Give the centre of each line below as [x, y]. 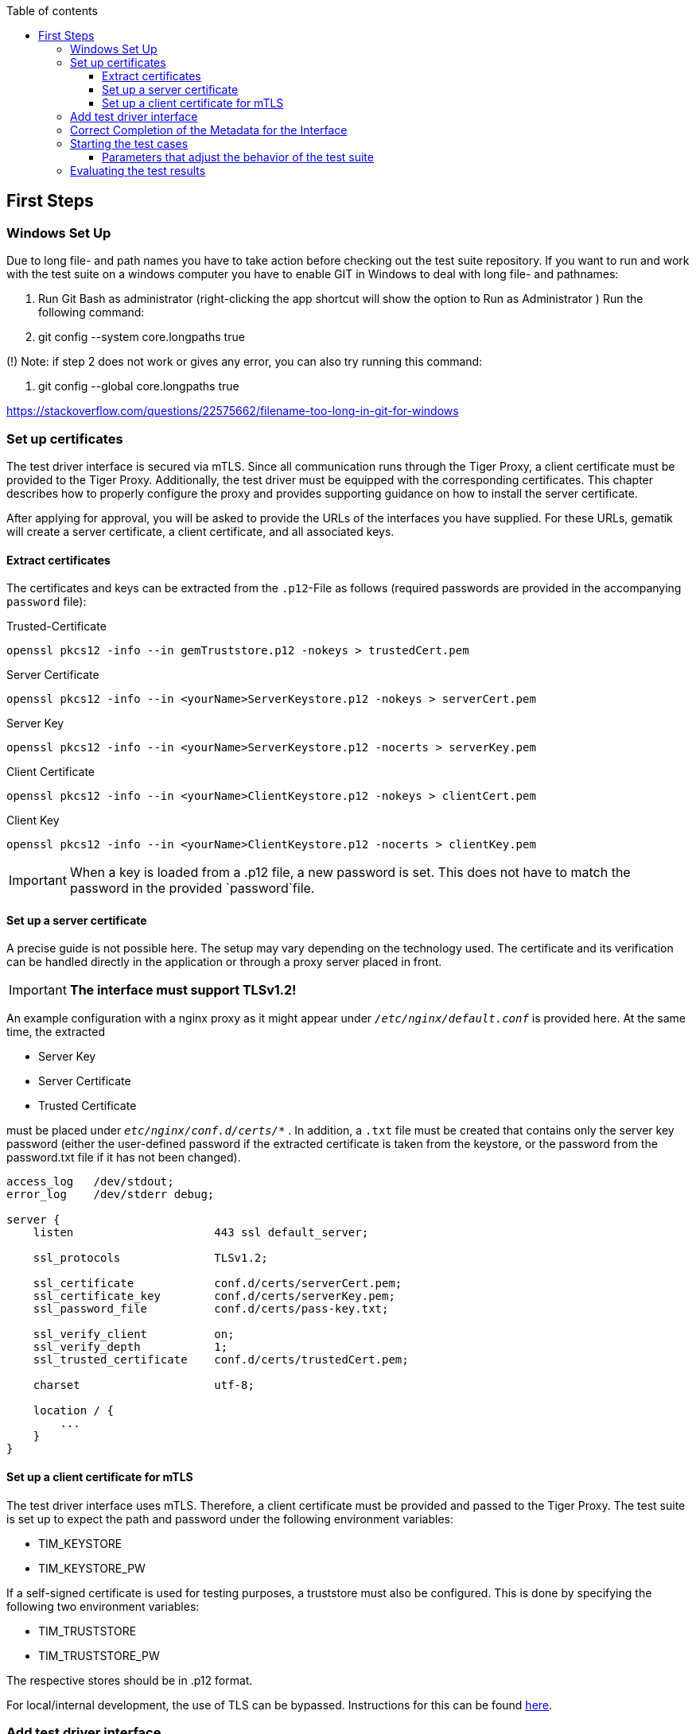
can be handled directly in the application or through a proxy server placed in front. [224, 962]
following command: [91, 312]
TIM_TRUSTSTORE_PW [99, 1655]
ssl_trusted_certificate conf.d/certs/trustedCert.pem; [221, 1360]
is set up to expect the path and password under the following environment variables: [230, 1519]
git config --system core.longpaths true [142, 337]
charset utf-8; [144, 1385]
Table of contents [52, 11]
